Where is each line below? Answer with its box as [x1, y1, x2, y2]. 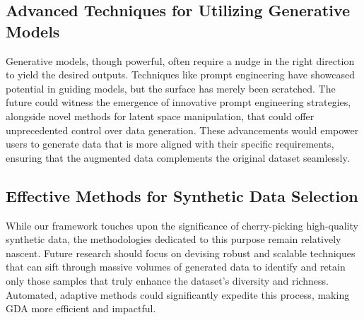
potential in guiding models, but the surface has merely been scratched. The [6, 81, 336, 95]
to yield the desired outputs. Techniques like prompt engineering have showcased [6, 67, 355, 82]
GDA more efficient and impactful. [6, 301, 156, 316]
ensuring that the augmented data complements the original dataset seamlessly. [6, 150, 350, 165]
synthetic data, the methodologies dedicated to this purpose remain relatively [6, 232, 341, 247]
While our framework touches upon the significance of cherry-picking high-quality [6, 218, 358, 232]
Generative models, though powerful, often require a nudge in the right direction [6, 53, 355, 68]
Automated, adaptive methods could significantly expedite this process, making [6, 287, 350, 302]
